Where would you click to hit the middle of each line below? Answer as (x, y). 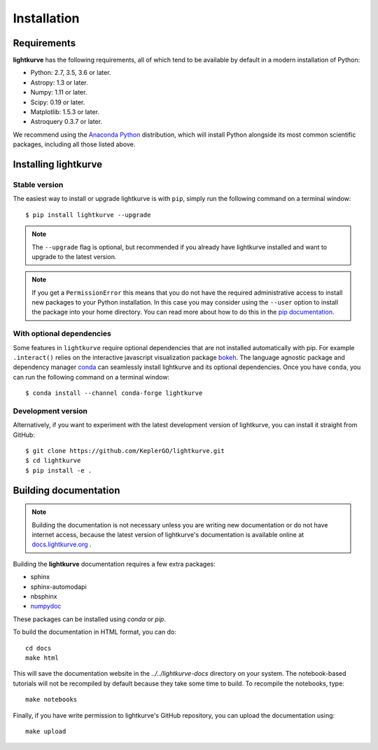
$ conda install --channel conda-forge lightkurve (114, 393)
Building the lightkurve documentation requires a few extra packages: (114, 564)
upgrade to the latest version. (74, 256)
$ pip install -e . (59, 470)
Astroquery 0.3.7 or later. (66, 122)
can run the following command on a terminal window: (91, 377)
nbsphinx (44, 597)
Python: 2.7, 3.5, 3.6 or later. (71, 73)
